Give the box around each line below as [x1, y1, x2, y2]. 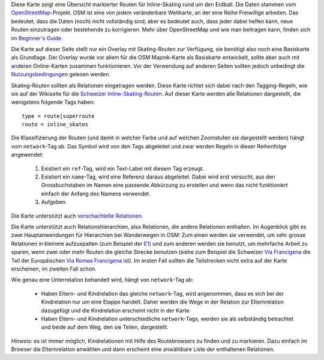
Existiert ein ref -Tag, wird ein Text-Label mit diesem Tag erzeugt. [41, 165, 204, 172]
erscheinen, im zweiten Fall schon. [11, 265, 97, 272]
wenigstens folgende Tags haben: [11, 99, 95, 106]
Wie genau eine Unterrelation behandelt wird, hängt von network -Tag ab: [11, 276, 194, 284]
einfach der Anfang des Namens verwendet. [41, 190, 151, 197]
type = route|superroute [22, 112, 95, 120]
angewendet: [11, 151, 44, 159]
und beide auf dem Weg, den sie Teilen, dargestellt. [41, 323, 169, 331]
